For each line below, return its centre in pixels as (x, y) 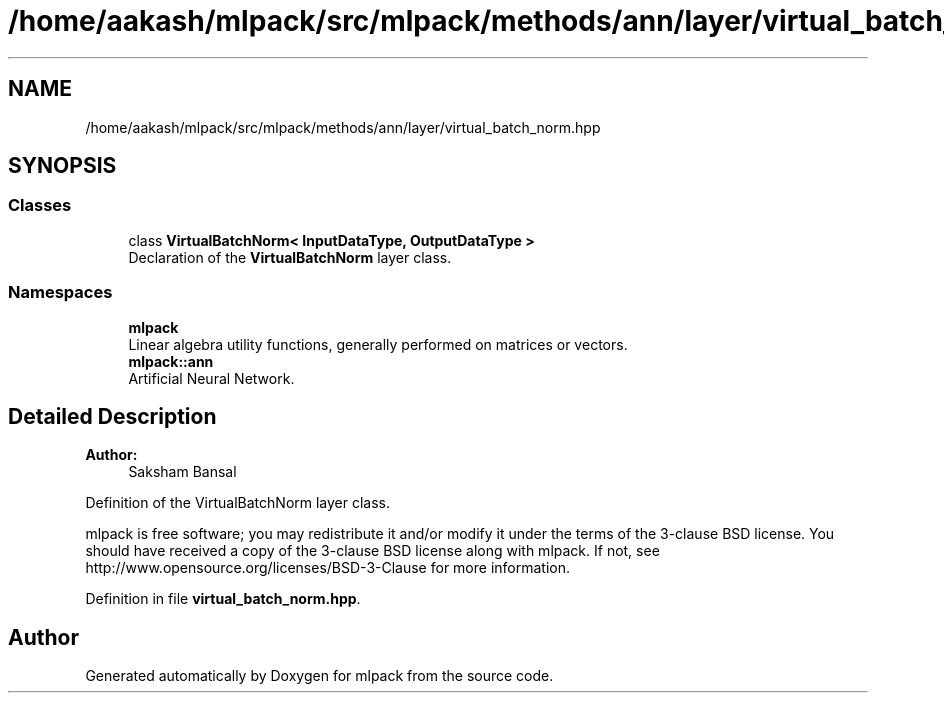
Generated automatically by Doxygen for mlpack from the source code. (319, 676)
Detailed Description (112, 416)
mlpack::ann (171, 361)
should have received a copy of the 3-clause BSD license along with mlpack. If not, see (372, 551)
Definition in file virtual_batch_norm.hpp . (223, 599)
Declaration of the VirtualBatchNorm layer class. (290, 257)
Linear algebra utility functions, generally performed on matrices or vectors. (378, 344)
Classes (40, 205)
